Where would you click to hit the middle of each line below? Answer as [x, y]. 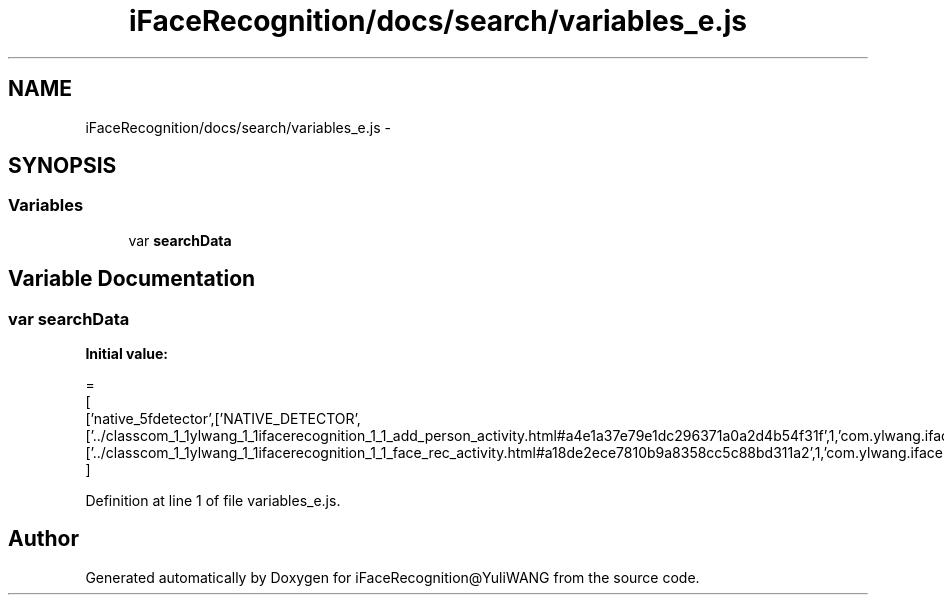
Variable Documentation [132, 279]
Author [43, 539]
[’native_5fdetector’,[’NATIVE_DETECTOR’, [223, 419]
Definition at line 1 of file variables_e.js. [213, 501]
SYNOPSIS [62, 166]
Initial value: [126, 354]
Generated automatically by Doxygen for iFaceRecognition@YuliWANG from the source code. [392, 577]
